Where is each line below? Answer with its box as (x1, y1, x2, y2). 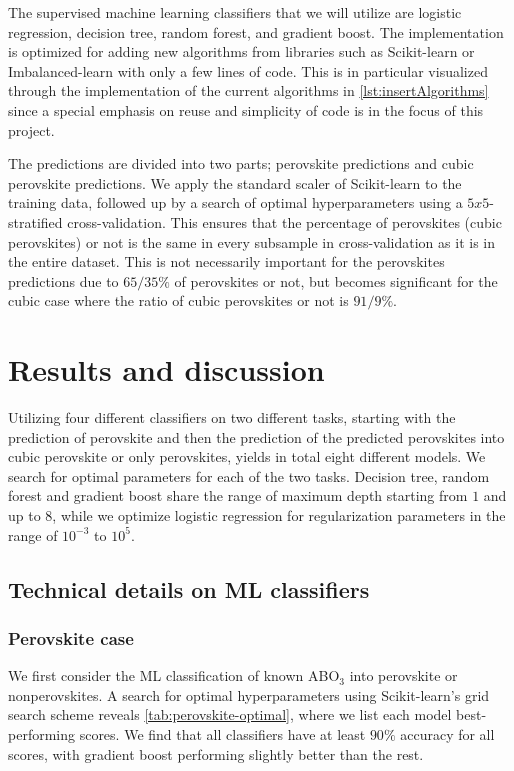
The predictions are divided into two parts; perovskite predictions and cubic (8, 153, 474, 174)
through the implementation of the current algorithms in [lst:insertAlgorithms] (8, 80, 489, 101)
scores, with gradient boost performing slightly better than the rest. (8, 743, 424, 764)
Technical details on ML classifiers (8, 573, 370, 604)
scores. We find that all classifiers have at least (79, 723, 366, 744)
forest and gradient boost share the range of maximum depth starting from (8, 485, 468, 506)
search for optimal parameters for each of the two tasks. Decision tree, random (8, 465, 490, 486)
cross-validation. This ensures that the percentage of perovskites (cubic (67, 211, 502, 232)
